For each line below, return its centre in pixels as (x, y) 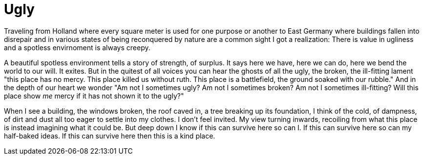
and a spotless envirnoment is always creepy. (77, 47)
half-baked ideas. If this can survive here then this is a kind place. (110, 136)
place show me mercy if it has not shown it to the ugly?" (94, 96)
